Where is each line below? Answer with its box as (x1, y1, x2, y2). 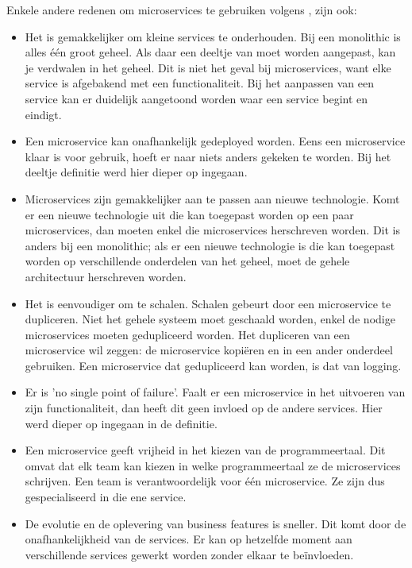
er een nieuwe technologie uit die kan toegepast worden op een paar (25, 206, 354, 222)
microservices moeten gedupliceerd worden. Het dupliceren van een (25, 326, 350, 342)
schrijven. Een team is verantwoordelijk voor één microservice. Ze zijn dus (25, 473, 385, 489)
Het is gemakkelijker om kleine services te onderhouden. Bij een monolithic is (25, 28, 401, 44)
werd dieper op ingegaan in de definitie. (25, 415, 218, 431)
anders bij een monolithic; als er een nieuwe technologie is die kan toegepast (25, 237, 395, 253)
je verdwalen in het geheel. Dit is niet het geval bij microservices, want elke (25, 59, 391, 75)
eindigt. (25, 106, 62, 122)
